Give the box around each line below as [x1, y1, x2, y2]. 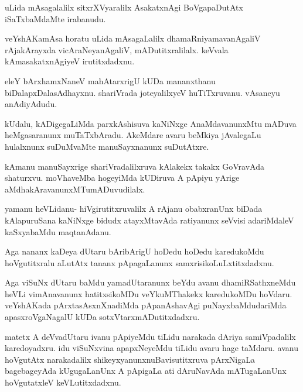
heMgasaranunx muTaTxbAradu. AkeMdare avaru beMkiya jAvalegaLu [5, 129, 261, 141]
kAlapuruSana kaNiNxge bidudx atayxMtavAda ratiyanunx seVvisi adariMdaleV [5, 214, 294, 226]
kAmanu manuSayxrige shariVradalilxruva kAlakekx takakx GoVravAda [5, 160, 265, 172]
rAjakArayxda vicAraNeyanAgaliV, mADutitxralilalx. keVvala [5, 43, 229, 56]
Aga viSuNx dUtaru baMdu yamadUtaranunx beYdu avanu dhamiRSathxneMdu [5, 276, 296, 288]
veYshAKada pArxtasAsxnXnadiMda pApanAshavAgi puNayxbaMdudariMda [5, 299, 287, 311]
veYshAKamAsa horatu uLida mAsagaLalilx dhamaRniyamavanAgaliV [5, 32, 261, 44]
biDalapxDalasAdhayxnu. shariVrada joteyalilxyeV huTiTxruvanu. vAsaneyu [5, 86, 280, 98]
